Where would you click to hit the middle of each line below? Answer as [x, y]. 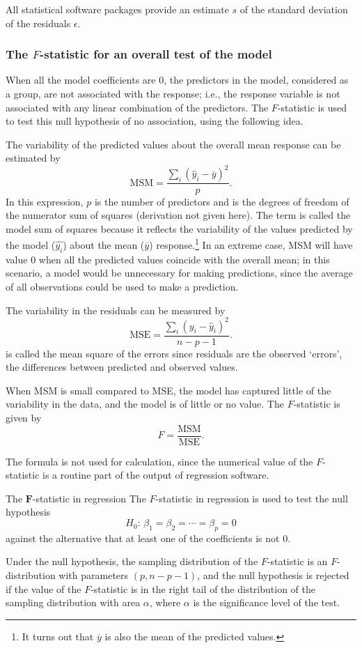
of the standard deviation [294, 9]
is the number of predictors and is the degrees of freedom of [222, 201]
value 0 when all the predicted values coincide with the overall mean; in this [168, 259]
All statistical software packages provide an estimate [117, 9]
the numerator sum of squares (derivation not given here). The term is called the [178, 215]
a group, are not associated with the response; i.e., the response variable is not [173, 93]
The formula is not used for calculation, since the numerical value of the [159, 461]
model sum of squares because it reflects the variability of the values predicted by [179, 228]
